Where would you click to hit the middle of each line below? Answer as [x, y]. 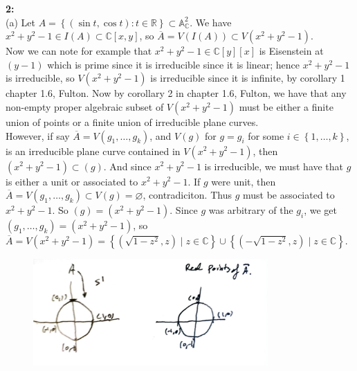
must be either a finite [286, 106]
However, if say [38, 135]
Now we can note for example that [79, 51]
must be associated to [289, 195]
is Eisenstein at [291, 51]
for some [266, 135]
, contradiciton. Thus [187, 195]
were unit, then [244, 181]
